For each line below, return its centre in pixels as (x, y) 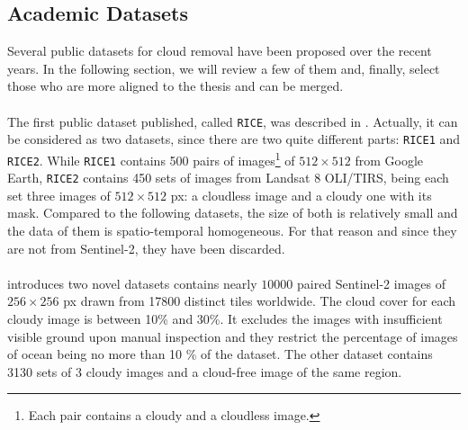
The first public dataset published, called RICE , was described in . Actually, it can (233, 121)
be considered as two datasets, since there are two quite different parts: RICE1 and (234, 139)
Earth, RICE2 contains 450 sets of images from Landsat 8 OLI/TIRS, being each (228, 178)
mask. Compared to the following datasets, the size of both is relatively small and (233, 213)
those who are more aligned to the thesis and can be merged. (175, 86)
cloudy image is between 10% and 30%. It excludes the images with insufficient (225, 319)
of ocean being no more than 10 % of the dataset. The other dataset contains (220, 354)
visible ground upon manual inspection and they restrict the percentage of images (233, 336)
